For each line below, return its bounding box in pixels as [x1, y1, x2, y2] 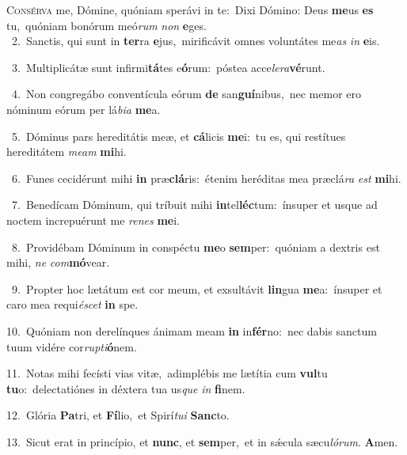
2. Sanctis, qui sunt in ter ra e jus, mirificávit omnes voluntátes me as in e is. [11, 32, 380, 49]
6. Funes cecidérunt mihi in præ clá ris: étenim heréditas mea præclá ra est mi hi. [11, 169, 401, 186]
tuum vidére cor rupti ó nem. [6, 338, 137, 355]
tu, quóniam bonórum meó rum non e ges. [6, 17, 207, 33]
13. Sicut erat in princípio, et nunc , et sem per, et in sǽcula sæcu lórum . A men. [6, 433, 398, 449]
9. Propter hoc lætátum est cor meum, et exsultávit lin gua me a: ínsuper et [11, 280, 382, 297]
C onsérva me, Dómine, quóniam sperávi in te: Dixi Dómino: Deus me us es [6, 2, 374, 17]
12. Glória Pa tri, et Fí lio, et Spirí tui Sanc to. [6, 407, 230, 423]
